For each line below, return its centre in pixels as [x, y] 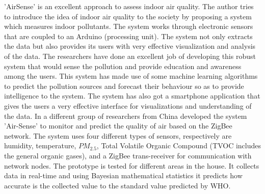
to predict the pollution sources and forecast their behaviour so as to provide [124, 86]
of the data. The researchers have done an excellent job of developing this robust [130, 56]
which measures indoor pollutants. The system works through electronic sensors [129, 26]
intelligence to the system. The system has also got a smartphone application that [132, 96]
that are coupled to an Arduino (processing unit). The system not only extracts [128, 36]
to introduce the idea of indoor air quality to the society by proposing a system [128, 16]
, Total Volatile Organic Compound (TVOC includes [179, 145]
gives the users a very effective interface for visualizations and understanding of [128, 105]
